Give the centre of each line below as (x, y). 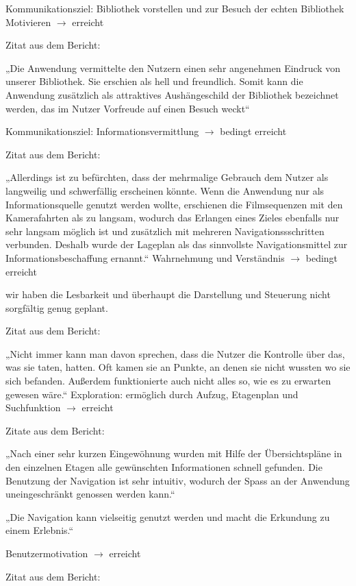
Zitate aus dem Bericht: (55, 430)
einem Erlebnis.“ (40, 530)
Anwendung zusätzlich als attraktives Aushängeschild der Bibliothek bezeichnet (172, 94)
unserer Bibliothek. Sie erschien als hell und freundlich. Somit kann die (154, 81)
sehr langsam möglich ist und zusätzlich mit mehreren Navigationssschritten (165, 231)
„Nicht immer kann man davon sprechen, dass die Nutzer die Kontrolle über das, (175, 353)
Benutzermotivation (47, 553)
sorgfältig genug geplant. (57, 307)
